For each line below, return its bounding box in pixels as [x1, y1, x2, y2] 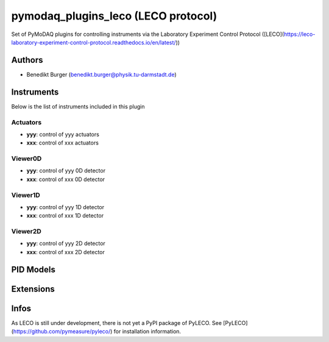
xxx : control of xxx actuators [26, 139, 99, 146]
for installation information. [113, 328, 182, 335]
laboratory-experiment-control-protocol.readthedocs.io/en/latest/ [11, 38, 176, 46]
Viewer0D [11, 154, 42, 163]
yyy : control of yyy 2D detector [26, 240, 106, 247]
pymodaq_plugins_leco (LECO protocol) [11, 9, 218, 23]
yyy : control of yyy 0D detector [26, 167, 106, 174]
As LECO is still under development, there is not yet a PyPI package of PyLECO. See [11, 319, 222, 326]
